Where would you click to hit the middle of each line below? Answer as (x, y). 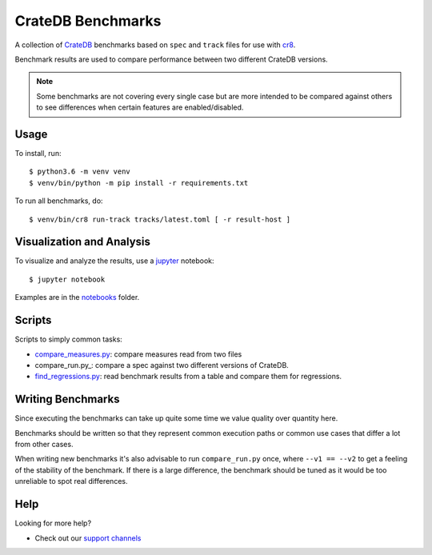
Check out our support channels (88, 538)
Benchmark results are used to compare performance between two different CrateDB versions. (171, 59)
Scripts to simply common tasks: (69, 339)
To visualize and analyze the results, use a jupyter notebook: (115, 261)
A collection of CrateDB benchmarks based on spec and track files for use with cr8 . (155, 45)
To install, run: (38, 154)
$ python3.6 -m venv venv (80, 172)
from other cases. (44, 445)
